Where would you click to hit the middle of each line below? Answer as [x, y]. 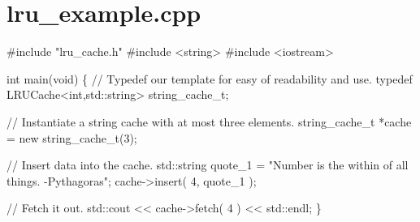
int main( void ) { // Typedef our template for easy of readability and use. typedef [210, 78]
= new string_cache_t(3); [72, 137]
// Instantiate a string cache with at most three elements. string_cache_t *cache [209, 121]
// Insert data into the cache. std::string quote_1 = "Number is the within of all [208, 165]
